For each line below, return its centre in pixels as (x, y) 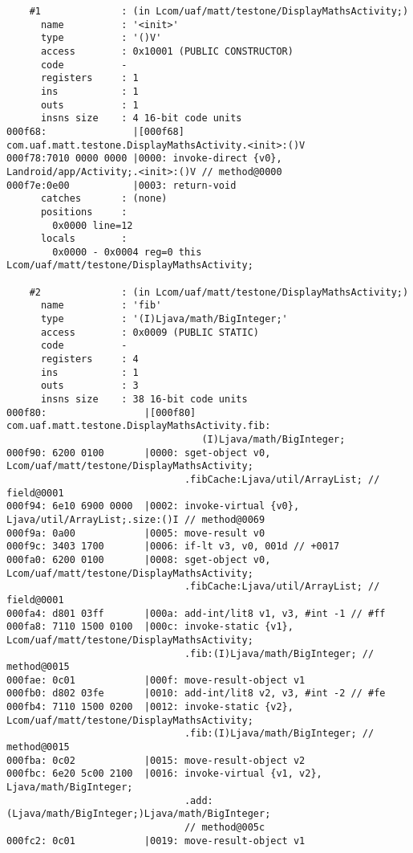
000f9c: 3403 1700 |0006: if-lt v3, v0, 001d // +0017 (173, 547)
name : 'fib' (101, 306)
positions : (84, 212)
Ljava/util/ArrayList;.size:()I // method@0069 (136, 519)
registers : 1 (89, 78)
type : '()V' (101, 38)
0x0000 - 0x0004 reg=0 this (127, 252)
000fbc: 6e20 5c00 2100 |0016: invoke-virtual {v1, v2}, (164, 774)
